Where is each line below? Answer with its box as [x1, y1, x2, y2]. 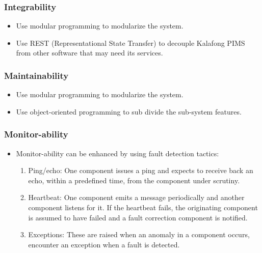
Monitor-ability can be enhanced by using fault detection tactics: [16, 148, 219, 158]
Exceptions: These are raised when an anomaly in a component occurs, [28, 229, 250, 240]
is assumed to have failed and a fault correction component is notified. [28, 212, 248, 222]
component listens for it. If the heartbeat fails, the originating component [28, 202, 258, 212]
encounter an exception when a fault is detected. [28, 239, 180, 249]
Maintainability [4, 69, 69, 81]
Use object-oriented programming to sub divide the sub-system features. [16, 106, 242, 117]
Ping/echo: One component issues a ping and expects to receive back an [28, 165, 253, 176]
